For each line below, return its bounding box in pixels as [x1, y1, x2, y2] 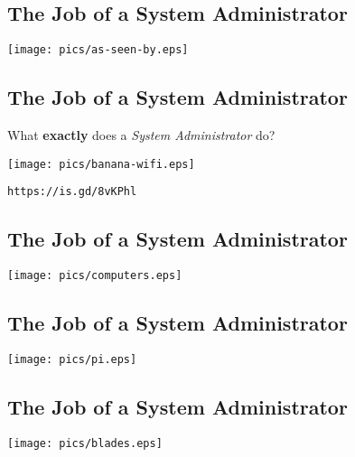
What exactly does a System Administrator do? [7, 126, 276, 145]
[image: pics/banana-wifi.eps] [7, 157, 195, 171]
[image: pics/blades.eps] [7, 436, 163, 450]
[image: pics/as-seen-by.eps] [7, 43, 189, 57]
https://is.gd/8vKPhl [7, 185, 137, 199]
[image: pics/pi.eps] [7, 353, 137, 367]
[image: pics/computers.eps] [7, 269, 182, 283]
